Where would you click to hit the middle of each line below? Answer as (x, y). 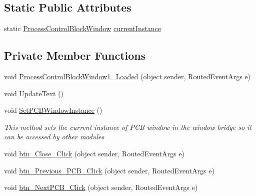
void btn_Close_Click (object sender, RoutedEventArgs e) (94, 153)
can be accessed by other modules (54, 137)
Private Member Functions (75, 55)
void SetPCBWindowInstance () (53, 110)
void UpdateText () (34, 93)
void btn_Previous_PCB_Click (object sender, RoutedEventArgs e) (109, 170)
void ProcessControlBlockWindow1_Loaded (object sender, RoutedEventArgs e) (127, 76)
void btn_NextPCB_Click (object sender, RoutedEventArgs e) (101, 187)
